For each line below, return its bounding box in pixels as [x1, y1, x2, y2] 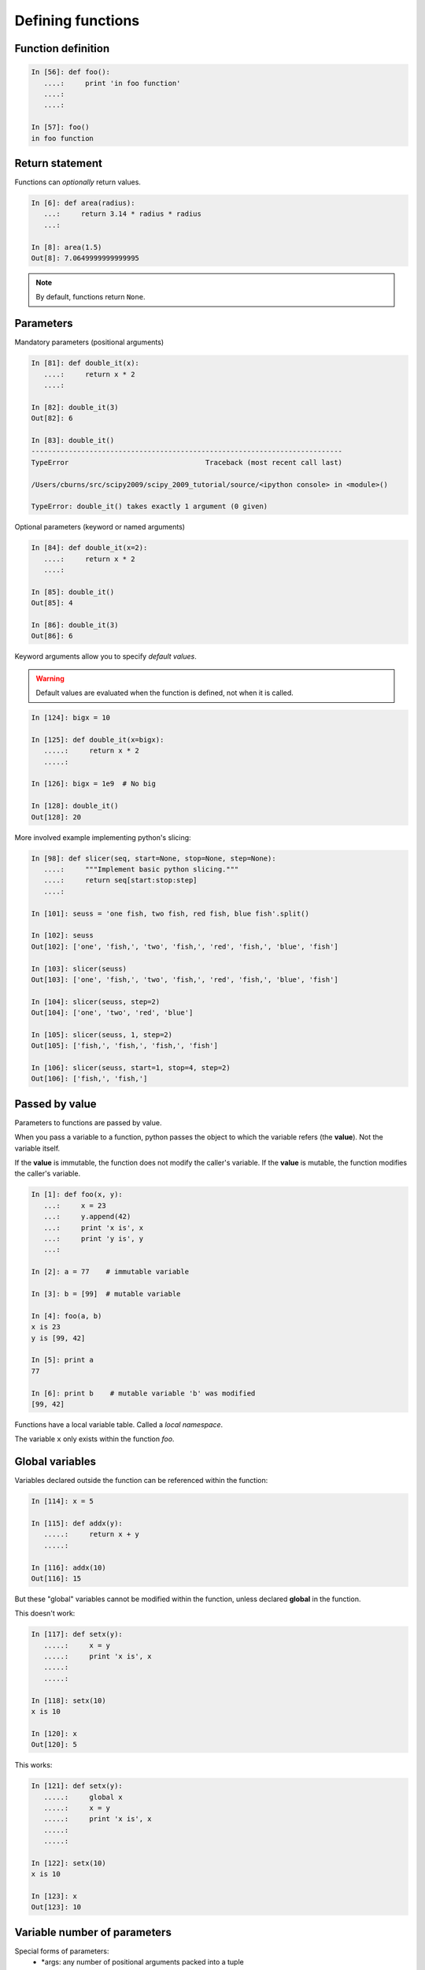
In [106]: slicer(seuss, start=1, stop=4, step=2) [31, 1064, 231, 1072]
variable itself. [14, 1143, 61, 1153]
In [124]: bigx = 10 [31, 713, 110, 723]
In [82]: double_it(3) [31, 403, 119, 411]
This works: [14, 1760, 53, 1770]
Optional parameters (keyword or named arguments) [14, 522, 185, 532]
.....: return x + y [43, 1530, 139, 1539]
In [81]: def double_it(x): [31, 359, 139, 368]
